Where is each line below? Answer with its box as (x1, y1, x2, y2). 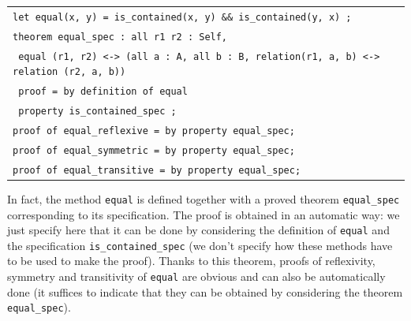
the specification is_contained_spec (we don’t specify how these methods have (7, 237, 393, 253)
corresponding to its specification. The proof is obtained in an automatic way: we (7, 206, 400, 222)
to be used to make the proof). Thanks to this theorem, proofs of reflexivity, (7, 252, 376, 269)
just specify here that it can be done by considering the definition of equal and (7, 222, 390, 238)
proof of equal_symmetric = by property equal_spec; (13, 144, 295, 156)
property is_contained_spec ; (18, 106, 177, 118)
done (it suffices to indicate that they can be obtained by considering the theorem (7, 283, 403, 300)
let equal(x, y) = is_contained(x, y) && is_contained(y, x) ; (13, 11, 352, 23)
